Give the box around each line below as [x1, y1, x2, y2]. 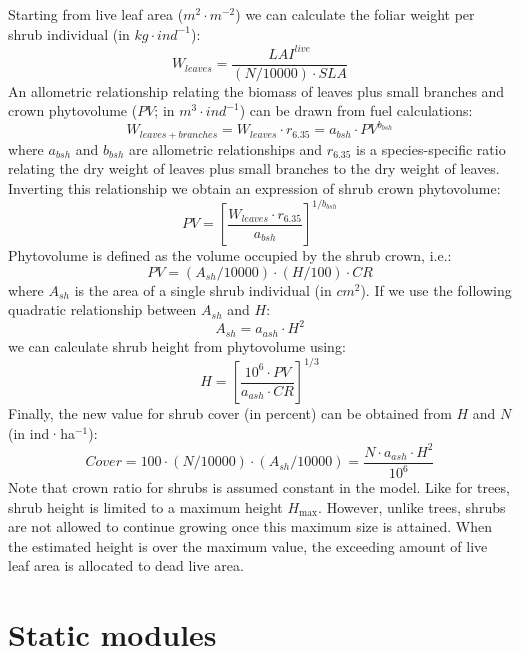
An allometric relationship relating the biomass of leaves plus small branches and [8, 80, 505, 101]
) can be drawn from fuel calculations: [239, 100, 473, 121]
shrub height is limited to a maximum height [8, 496, 283, 517]
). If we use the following [360, 279, 512, 300]
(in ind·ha [8, 422, 75, 443]
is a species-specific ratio [356, 138, 506, 159]
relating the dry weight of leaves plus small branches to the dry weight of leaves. [8, 158, 500, 179]
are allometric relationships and [128, 138, 323, 159]
